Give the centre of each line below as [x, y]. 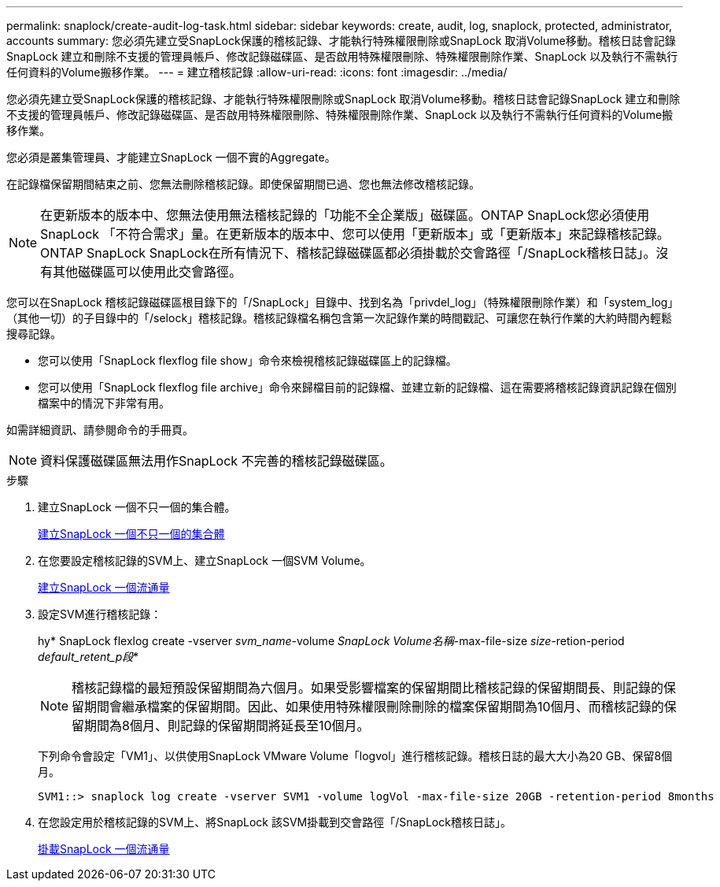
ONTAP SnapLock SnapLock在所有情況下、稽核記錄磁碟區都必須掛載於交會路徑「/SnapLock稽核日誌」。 [348, 253]
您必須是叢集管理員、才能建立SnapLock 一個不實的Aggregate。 [171, 157]
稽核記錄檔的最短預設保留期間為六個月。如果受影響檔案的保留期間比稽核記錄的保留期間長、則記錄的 [368, 688]
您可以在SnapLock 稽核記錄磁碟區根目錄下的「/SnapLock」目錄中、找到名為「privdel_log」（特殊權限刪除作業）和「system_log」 [343, 302]
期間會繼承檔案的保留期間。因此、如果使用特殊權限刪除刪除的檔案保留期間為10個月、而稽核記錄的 [374, 707]
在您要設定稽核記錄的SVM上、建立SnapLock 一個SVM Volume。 [205, 560]
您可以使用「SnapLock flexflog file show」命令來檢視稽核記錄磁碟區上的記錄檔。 [247, 360]
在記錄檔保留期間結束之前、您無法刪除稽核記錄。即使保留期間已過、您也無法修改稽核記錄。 [243, 184]
